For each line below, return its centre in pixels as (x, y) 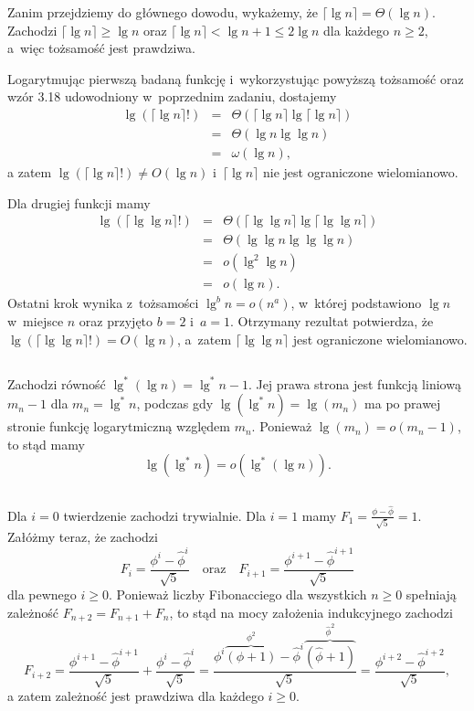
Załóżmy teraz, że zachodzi (83, 537)
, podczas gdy (175, 403)
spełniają (431, 594)
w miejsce (36, 320)
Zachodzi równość (57, 383)
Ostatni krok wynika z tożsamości (103, 303)
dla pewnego (42, 594)
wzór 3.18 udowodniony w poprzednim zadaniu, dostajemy (172, 96)
